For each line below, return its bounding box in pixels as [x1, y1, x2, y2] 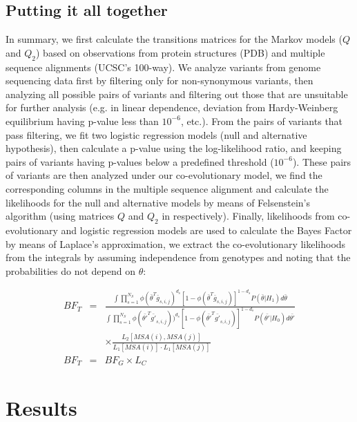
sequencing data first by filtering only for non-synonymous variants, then [6, 73, 313, 88]
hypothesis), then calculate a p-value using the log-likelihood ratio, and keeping [6, 141, 342, 155]
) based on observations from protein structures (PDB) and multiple [36, 45, 325, 59]
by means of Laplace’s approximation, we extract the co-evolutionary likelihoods [6, 236, 346, 251]
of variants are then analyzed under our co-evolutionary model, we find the [6, 168, 322, 182]
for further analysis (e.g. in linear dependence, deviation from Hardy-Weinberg [6, 100, 338, 115]
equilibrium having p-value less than [6, 113, 159, 128]
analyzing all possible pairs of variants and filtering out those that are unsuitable [6, 86, 348, 101]
